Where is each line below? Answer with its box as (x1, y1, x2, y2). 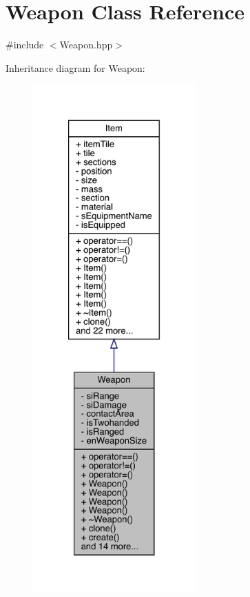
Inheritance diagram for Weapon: (6, 60, 145, 75)
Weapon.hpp (59, 37, 113, 52)
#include (6, 37, 44, 52)
